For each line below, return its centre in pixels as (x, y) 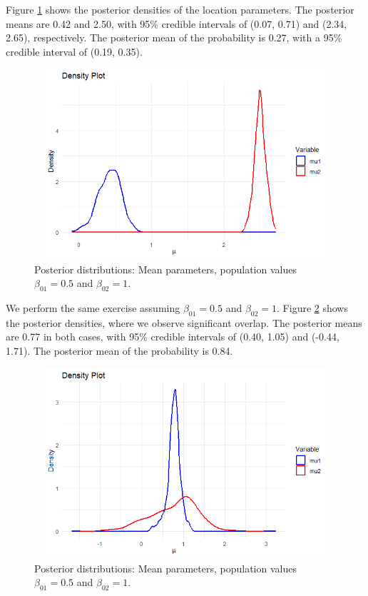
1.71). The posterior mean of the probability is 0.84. (119, 350)
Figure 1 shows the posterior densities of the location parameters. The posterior (180, 9)
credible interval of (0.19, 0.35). (74, 51)
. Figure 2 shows (312, 308)
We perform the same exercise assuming (93, 308)
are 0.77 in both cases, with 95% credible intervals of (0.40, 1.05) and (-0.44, (173, 337)
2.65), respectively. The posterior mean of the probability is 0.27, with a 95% (174, 37)
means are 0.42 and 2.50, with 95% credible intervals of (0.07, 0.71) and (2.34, (177, 23)
